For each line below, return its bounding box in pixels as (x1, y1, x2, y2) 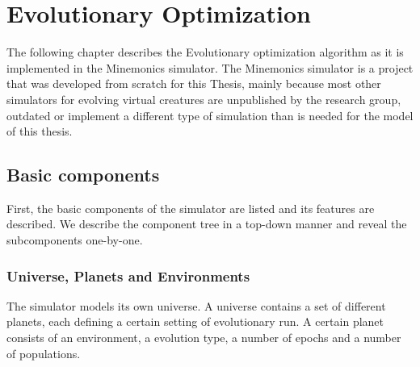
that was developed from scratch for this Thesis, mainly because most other (6, 75, 381, 92)
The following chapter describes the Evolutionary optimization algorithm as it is (6, 44, 404, 60)
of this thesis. (6, 123, 73, 140)
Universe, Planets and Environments (6, 265, 250, 286)
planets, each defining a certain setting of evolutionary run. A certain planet (6, 313, 384, 330)
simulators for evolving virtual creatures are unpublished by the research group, (6, 90, 401, 107)
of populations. (6, 344, 81, 361)
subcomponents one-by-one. (6, 231, 143, 248)
